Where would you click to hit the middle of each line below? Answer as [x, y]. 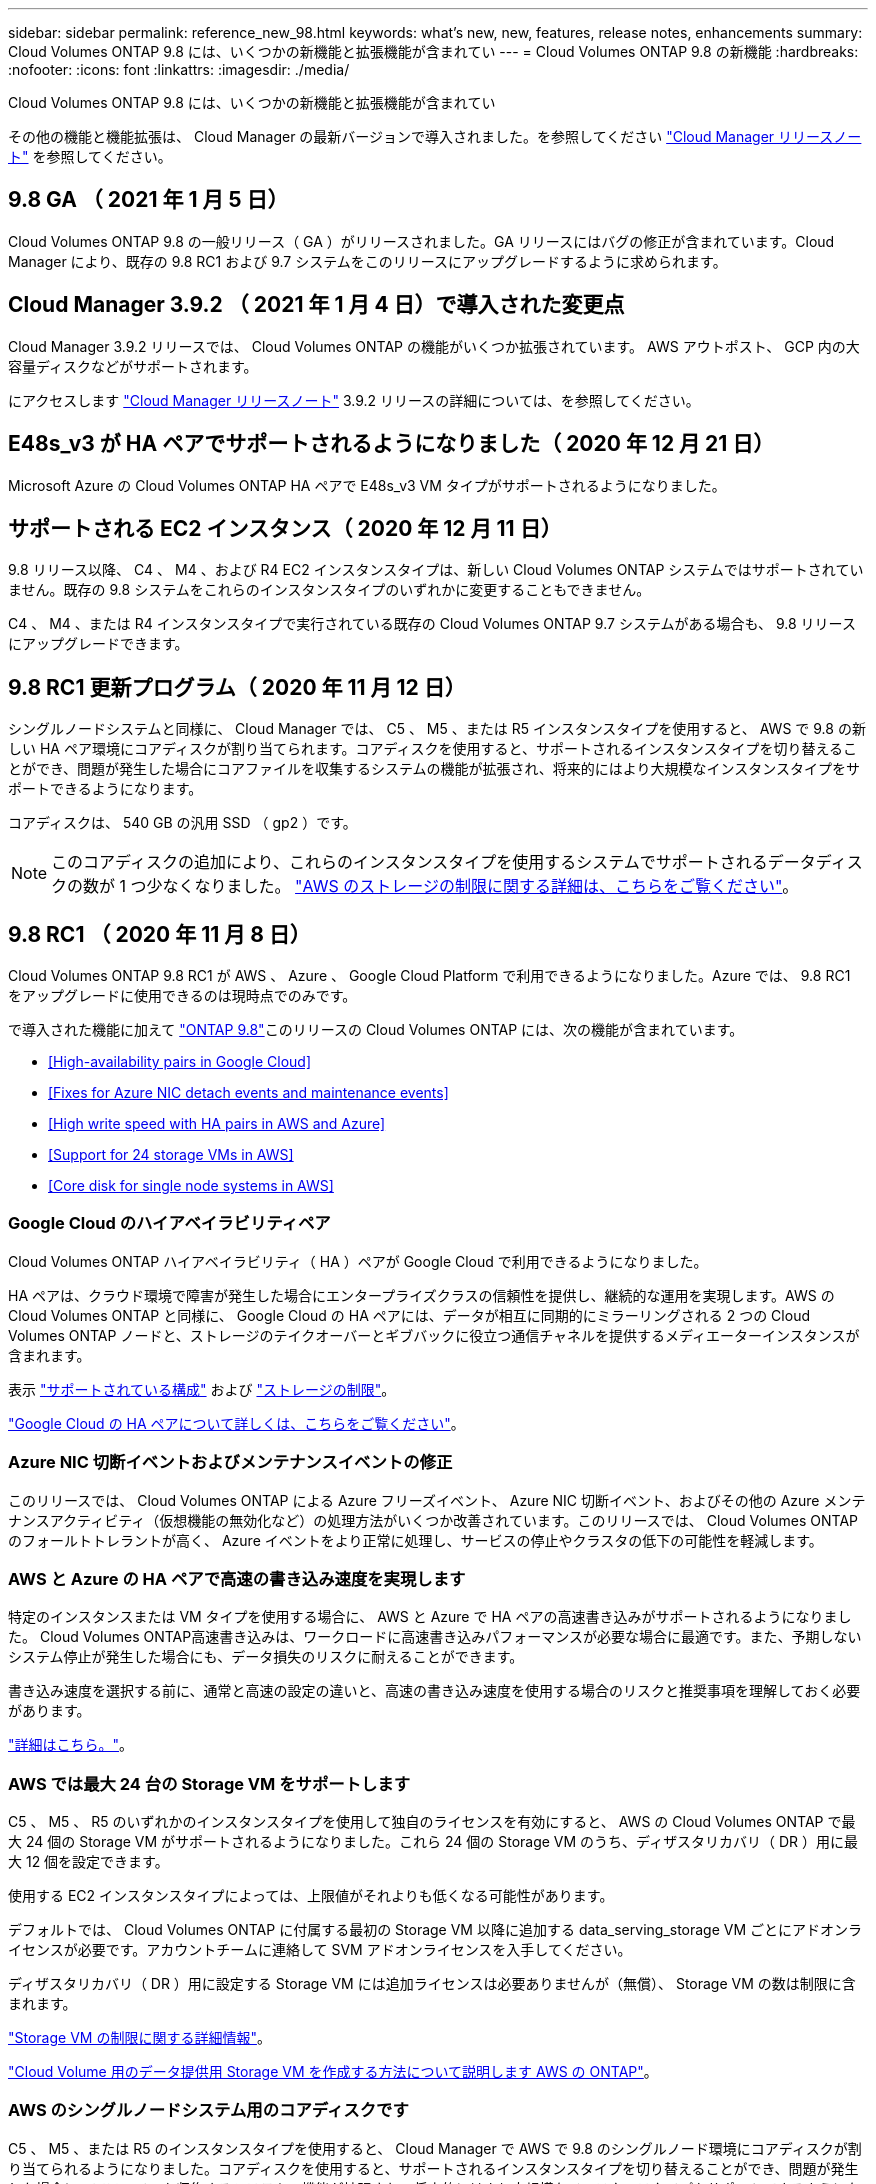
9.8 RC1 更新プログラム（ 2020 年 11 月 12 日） [237, 687]
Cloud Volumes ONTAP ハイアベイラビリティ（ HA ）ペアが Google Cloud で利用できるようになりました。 [358, 1261]
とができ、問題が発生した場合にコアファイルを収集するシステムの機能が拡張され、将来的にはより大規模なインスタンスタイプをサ [434, 769]
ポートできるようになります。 [105, 789]
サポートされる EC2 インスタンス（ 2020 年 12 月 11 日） [285, 528]
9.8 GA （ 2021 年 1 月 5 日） [148, 200]
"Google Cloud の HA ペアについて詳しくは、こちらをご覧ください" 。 [236, 1423]
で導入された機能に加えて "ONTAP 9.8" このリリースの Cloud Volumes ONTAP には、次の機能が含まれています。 [376, 1030]
